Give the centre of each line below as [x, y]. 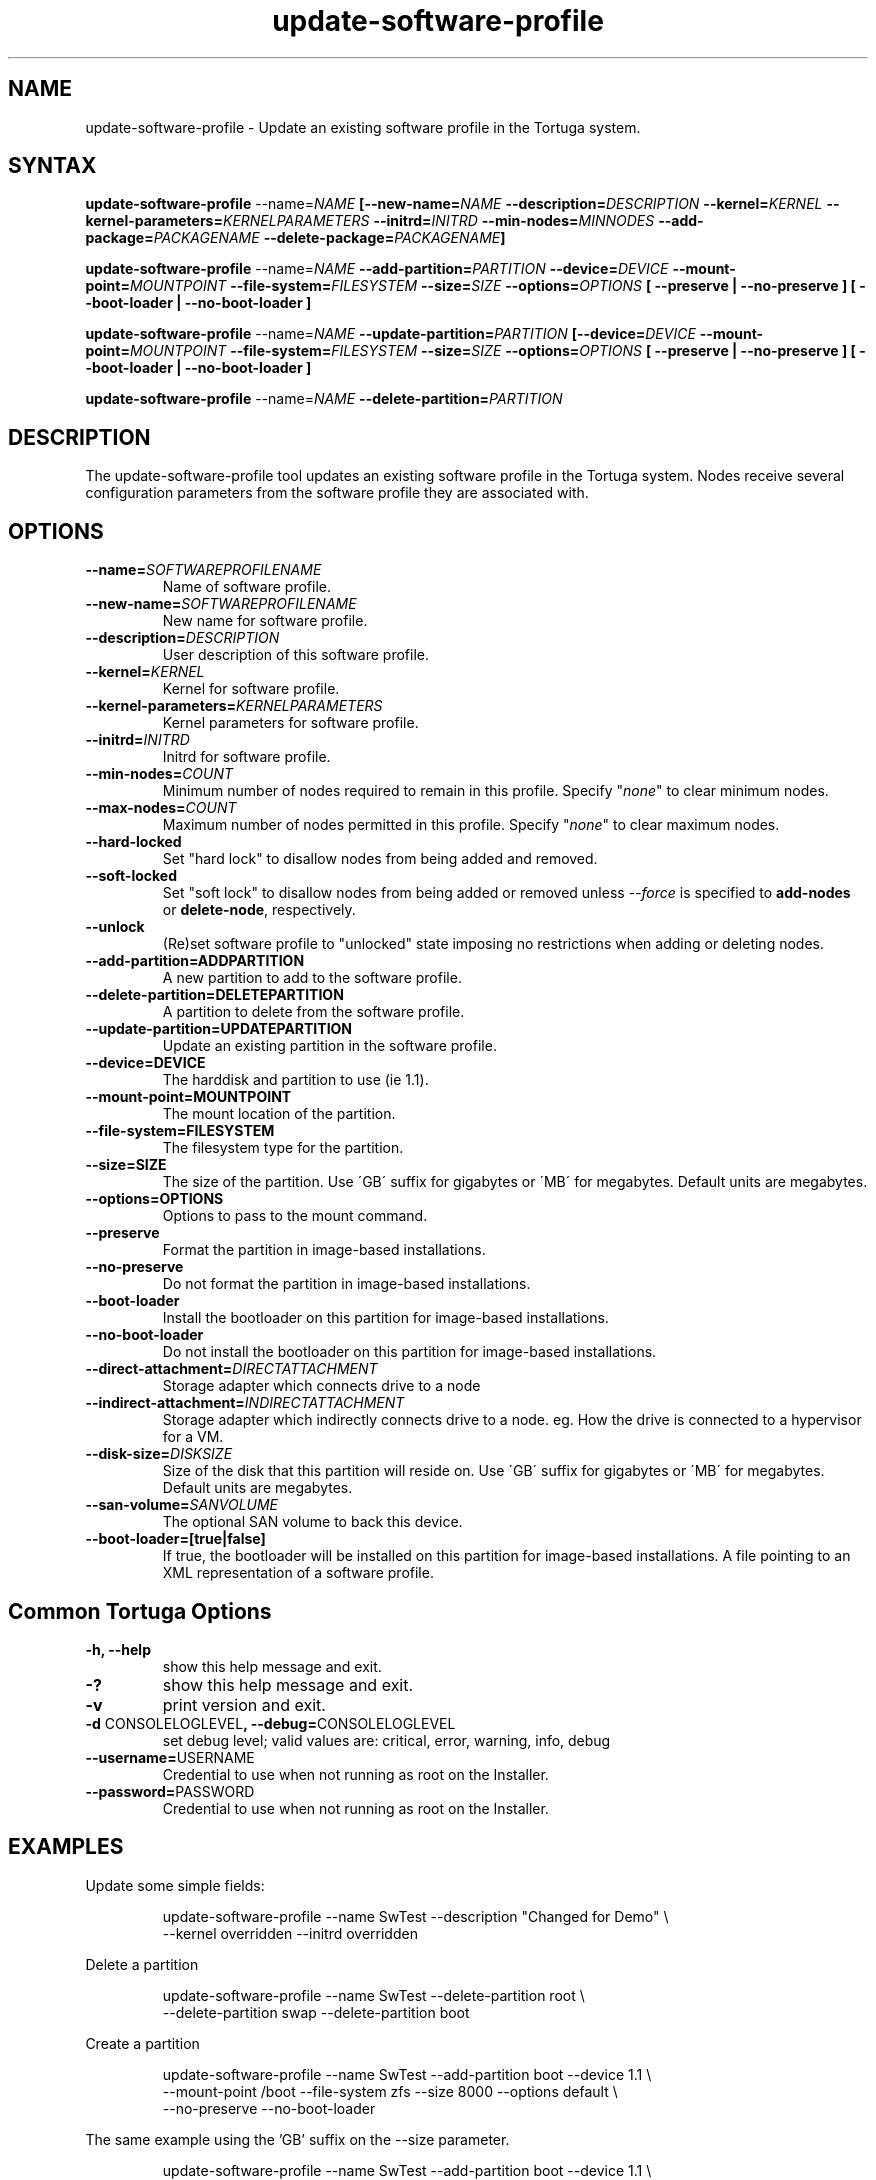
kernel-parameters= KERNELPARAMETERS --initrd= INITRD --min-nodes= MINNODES [370, 221]
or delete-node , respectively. [259, 910]
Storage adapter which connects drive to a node [321, 1386]
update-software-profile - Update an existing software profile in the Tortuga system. [363, 127]
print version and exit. [244, 1704]
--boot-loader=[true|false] [175, 1539]
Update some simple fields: [175, 1885]
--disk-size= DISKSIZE [159, 1454]
